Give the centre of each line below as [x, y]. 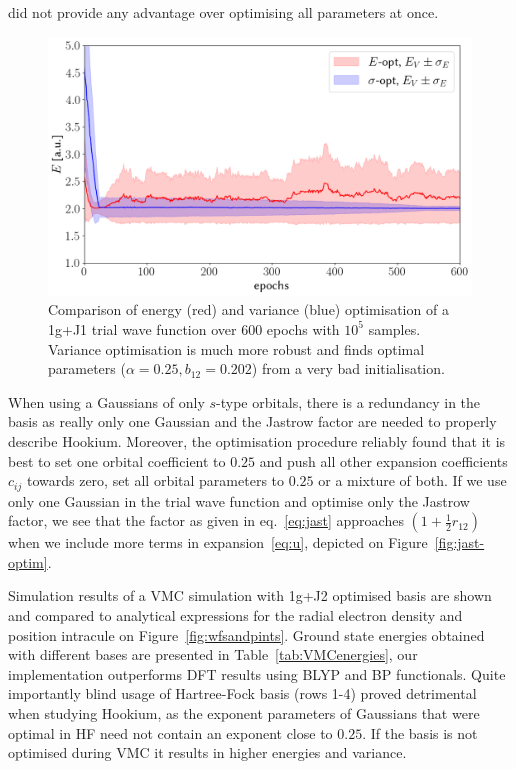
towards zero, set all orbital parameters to [155, 480]
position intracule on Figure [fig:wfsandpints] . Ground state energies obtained [246, 634]
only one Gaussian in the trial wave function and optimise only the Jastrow [239, 500]
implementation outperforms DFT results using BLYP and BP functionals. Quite [257, 673]
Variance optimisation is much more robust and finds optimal [236, 348]
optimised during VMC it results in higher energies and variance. [207, 752]
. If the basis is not [420, 732]
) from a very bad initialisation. [348, 368]
